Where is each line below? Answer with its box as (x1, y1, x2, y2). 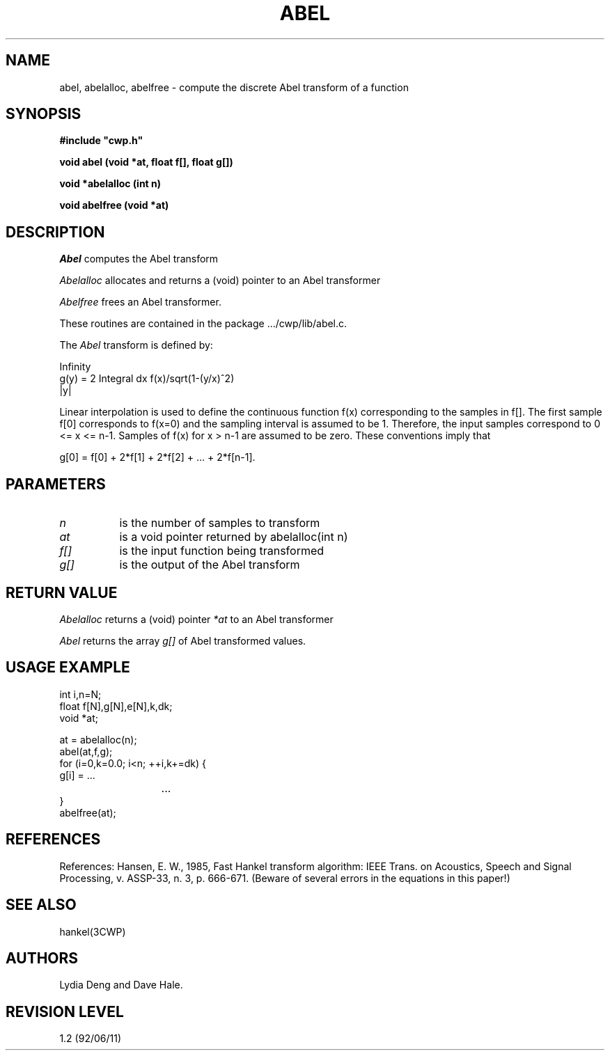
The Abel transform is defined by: (59, 339, 213, 352)
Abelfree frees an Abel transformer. (59, 296, 221, 308)
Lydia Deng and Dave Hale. (59, 979, 183, 991)
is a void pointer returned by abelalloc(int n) (119, 530, 348, 544)
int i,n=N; (59, 688, 102, 700)
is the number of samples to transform (119, 516, 320, 530)
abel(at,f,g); (59, 745, 113, 757)
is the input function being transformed (119, 544, 324, 558)
